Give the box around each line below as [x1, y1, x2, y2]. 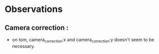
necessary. [12, 43, 35, 49]
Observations [5, 3, 63, 15]
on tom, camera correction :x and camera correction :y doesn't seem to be [12, 36, 154, 43]
